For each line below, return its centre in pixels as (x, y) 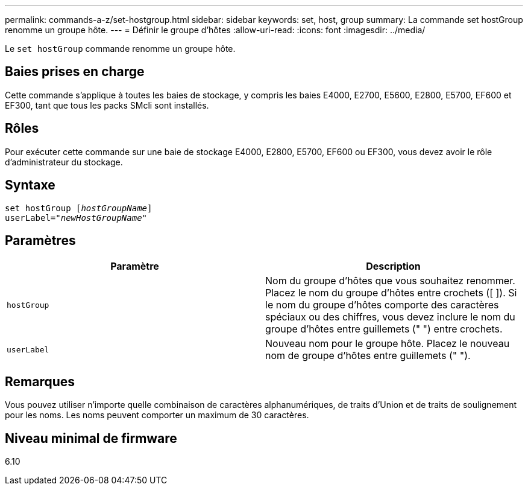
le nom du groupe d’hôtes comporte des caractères (382, 305)
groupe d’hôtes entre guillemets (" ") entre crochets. (384, 329)
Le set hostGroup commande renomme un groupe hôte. (120, 49)
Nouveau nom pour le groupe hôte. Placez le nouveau (388, 344)
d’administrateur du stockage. (64, 162)
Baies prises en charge (75, 72)
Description (393, 266)
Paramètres (40, 240)
